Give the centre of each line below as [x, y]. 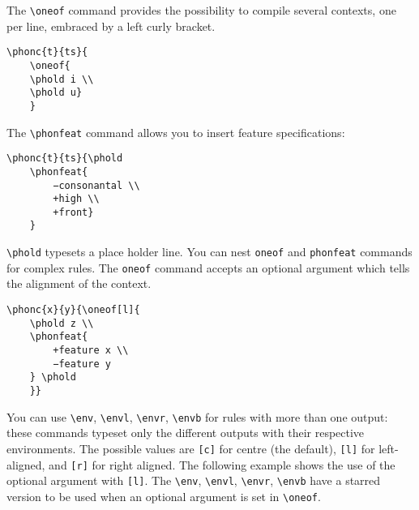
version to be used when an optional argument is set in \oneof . [164, 496]
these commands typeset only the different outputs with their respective [186, 433]
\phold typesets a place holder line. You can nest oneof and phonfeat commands [209, 252]
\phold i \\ [62, 79]
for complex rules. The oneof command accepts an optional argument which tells [208, 267]
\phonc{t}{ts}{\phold [65, 159]
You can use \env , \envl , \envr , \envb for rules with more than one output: [197, 416]
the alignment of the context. [79, 283]
